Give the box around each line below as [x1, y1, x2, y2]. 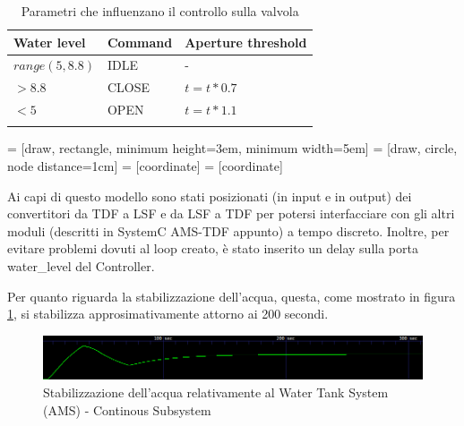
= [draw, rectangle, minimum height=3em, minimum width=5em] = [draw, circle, [7, 139, 458, 158]
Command [107, 32, 173, 51]
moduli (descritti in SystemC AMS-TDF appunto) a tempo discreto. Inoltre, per [7, 221, 450, 240]
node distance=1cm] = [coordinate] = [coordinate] [7, 157, 283, 175]
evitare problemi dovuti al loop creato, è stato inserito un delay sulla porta [7, 239, 418, 258]
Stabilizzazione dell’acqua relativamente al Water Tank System [43, 383, 389, 402]
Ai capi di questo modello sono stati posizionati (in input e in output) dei [7, 186, 412, 205]
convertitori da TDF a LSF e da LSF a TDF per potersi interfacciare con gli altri [7, 204, 455, 223]
